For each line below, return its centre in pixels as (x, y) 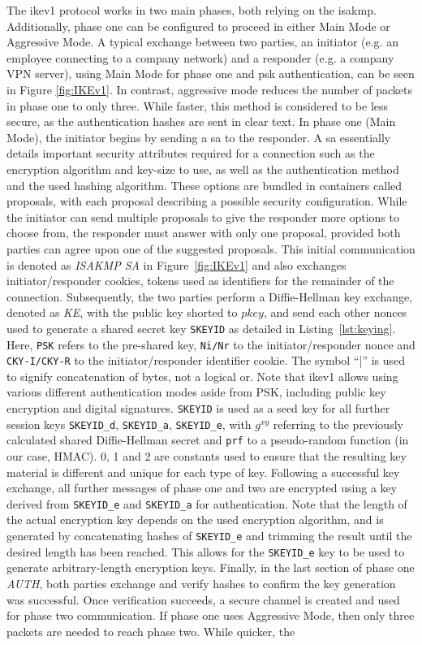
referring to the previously (338, 424)
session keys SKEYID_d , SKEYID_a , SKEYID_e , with (129, 424)
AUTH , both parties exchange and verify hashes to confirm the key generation (201, 583)
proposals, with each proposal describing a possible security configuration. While (207, 201)
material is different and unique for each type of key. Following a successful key (203, 472)
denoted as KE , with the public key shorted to (122, 312)
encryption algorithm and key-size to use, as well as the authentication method (203, 169)
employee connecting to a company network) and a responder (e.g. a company (200, 57)
